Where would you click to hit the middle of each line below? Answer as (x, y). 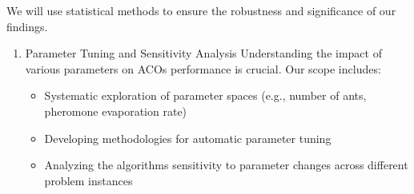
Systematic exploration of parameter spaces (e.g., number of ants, (205, 95)
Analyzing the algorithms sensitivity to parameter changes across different (226, 165)
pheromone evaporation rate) (116, 111)
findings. (27, 26)
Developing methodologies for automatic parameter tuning (188, 138)
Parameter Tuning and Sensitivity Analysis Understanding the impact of (203, 53)
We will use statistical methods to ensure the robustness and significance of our (201, 10)
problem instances (88, 180)
